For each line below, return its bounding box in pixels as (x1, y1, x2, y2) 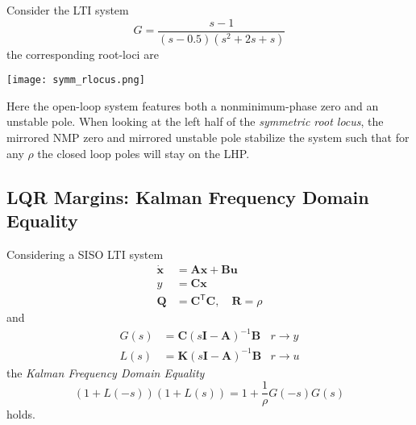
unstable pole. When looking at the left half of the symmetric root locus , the (6, 113, 384, 130)
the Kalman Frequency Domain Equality (6, 364, 205, 381)
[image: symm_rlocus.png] (6, 74, 145, 86)
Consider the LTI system (6, 2, 129, 18)
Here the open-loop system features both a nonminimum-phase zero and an (6, 97, 379, 114)
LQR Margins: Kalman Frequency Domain (6, 184, 369, 209)
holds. (6, 406, 35, 423)
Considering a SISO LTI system (6, 245, 164, 262)
